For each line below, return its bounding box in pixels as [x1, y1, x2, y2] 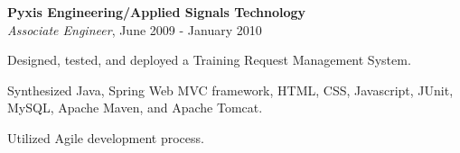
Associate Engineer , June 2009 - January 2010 [7, 20, 262, 39]
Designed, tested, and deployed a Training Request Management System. [7, 50, 411, 69]
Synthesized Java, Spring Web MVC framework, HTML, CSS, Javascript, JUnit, [7, 80, 454, 99]
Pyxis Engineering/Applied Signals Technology [7, 3, 306, 21]
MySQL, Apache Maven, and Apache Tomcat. [7, 98, 263, 117]
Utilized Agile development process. [7, 128, 204, 147]
